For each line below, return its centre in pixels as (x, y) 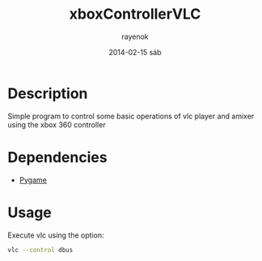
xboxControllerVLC (135, 14)
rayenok (135, 36)
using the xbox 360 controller (57, 124)
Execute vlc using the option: (56, 235)
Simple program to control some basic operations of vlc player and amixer (131, 116)
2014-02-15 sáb (135, 52)
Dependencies (57, 157)
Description (48, 93)
